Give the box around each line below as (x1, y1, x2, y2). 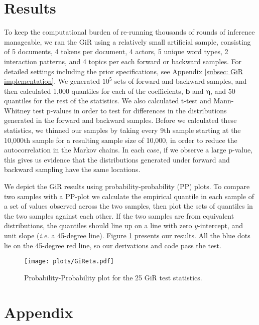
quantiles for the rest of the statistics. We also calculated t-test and (4, 95, 211, 106)
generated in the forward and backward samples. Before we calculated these (4, 115, 237, 125)
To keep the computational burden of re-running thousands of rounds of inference (4, 27, 255, 37)
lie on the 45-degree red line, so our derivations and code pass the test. (4, 240, 221, 250)
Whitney (4, 105, 31, 115)
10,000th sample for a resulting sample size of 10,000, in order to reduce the (4, 134, 237, 145)
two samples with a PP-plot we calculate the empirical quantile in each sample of (4, 191, 254, 201)
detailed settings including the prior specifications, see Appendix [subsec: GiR (4, 66, 243, 76)
